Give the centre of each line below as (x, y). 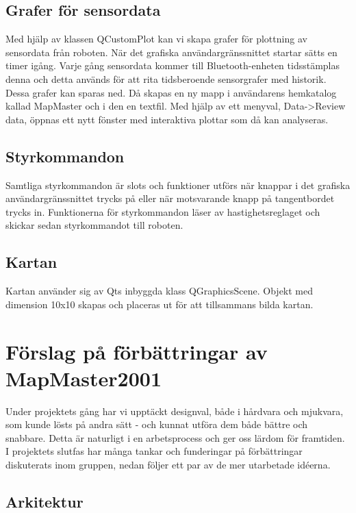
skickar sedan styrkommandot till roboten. (94, 225)
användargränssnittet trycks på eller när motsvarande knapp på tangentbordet (170, 198)
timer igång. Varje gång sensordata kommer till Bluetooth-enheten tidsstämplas (173, 65)
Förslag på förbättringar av (137, 351)
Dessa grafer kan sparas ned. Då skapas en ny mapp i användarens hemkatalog (171, 92)
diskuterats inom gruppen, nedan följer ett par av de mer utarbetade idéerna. (168, 465)
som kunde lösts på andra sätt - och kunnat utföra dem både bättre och (157, 424)
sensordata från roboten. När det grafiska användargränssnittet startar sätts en (171, 52)
